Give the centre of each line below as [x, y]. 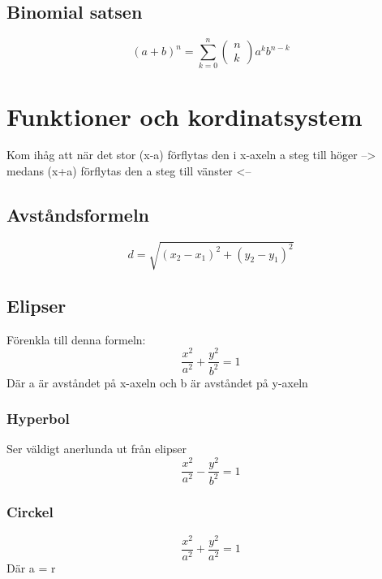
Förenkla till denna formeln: [76, 339]
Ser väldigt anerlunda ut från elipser [97, 449]
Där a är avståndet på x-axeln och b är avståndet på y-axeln [157, 382]
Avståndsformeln [78, 215]
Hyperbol [38, 419]
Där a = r [31, 567]
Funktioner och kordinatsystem [185, 116]
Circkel [30, 512]
